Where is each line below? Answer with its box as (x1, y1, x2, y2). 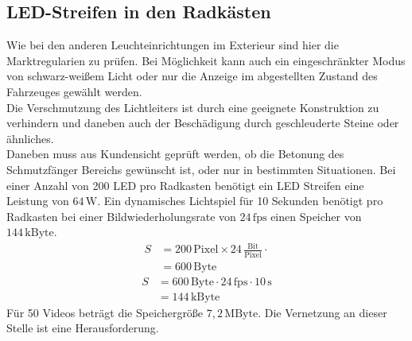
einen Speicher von (270, 207, 362, 224)
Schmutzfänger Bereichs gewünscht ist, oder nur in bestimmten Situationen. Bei (6, 161, 396, 177)
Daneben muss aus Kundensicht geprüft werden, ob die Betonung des (6, 145, 344, 162)
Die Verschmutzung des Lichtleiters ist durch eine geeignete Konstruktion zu (6, 99, 379, 115)
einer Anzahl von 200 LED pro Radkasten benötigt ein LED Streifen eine (6, 176, 364, 193)
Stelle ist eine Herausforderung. (6, 320, 159, 336)
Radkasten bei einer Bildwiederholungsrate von (6, 207, 236, 224)
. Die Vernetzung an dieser (258, 304, 387, 320)
